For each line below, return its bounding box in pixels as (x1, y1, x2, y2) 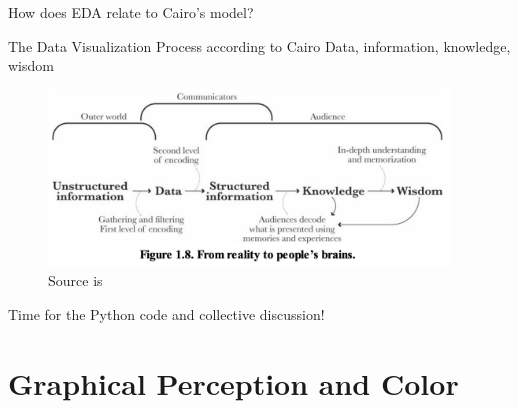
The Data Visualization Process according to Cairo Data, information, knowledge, (8, 35, 511, 56)
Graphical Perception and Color (8, 362, 459, 403)
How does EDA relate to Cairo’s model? (8, 2, 254, 22)
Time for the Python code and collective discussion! (8, 303, 325, 324)
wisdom (8, 55, 54, 76)
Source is (48, 270, 103, 291)
